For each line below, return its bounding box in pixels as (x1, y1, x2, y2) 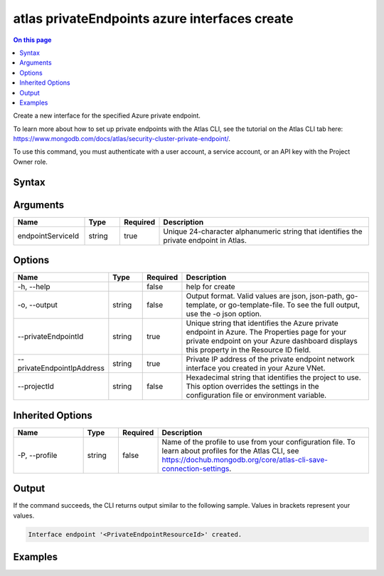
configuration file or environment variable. (186, 390, 327, 400)
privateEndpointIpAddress (17, 363, 105, 373)
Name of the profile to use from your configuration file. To (161, 436, 356, 446)
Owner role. (13, 157, 48, 166)
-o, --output (17, 300, 58, 310)
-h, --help (17, 282, 50, 292)
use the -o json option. (186, 309, 262, 319)
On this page (13, 36, 52, 44)
